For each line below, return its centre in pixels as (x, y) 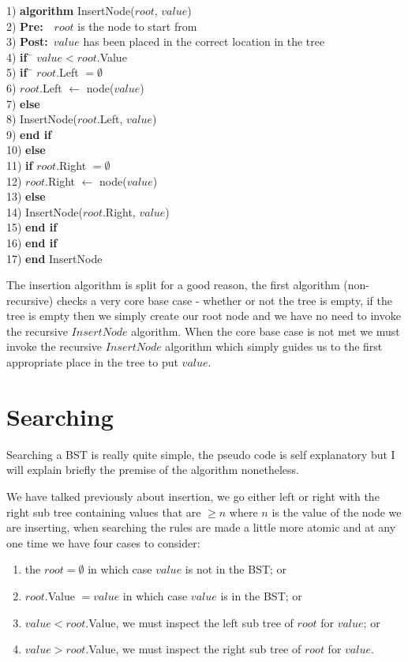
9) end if (29, 134)
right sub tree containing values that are (104, 512)
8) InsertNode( (42, 119)
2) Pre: (25, 26)
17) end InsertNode (54, 258)
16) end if (32, 242)
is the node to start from (137, 26)
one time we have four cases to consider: (103, 542)
